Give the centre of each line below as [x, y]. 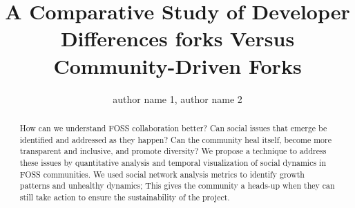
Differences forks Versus [177, 38]
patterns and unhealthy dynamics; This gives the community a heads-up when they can [177, 186]
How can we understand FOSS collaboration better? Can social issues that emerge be [173, 127]
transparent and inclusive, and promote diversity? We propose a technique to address [173, 151]
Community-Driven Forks [177, 65]
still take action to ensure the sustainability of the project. [125, 197]
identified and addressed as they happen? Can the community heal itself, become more [175, 139]
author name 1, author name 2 [177, 98]
